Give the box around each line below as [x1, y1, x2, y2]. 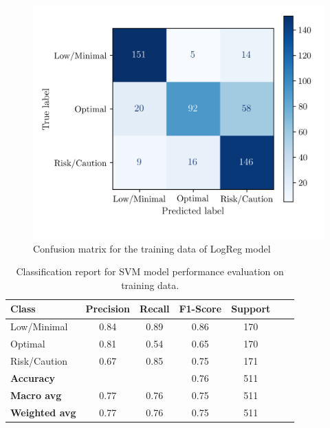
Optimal [10, 336, 45, 351]
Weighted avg [10, 405, 76, 419]
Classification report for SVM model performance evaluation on [16, 264, 284, 279]
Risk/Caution [10, 354, 68, 368]
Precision [85, 301, 131, 316]
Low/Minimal [10, 319, 68, 334]
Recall [140, 301, 170, 316]
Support [231, 301, 271, 316]
